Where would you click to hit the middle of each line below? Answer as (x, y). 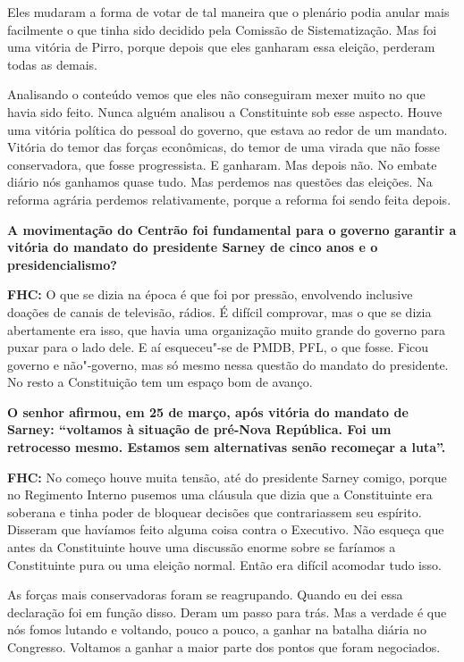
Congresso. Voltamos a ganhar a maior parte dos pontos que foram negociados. (224, 647)
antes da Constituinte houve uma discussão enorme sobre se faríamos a (202, 547)
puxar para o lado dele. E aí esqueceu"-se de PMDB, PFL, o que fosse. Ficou (218, 347)
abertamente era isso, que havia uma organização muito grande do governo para (226, 329)
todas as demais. (52, 64)
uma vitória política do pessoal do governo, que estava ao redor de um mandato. (228, 129)
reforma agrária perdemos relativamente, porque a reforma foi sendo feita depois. (229, 199)
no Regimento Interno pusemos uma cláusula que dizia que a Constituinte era (220, 494)
